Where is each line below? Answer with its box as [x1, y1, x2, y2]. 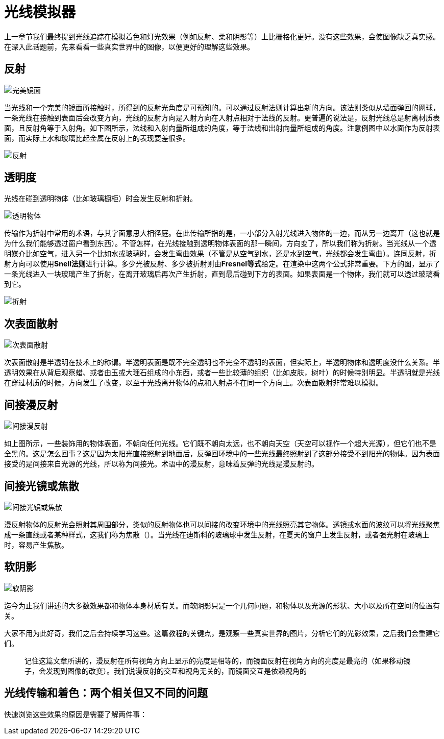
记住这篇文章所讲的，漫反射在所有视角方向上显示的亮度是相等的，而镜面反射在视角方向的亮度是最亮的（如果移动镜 [24, 656, 410, 665]
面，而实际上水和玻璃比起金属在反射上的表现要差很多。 [4, 133, 190, 142]
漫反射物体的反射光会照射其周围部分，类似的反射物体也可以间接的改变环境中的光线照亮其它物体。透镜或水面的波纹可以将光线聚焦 [4, 520, 440, 529]
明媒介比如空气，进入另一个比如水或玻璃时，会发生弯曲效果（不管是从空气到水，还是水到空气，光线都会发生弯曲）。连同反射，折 [4, 249, 436, 258]
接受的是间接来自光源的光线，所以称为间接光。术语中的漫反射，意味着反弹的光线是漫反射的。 [4, 459, 318, 469]
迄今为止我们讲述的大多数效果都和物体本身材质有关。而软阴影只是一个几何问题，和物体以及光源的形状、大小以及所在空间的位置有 [4, 601, 440, 610]
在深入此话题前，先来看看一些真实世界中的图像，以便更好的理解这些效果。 [4, 42, 254, 51]
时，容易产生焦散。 [4, 540, 68, 549]
